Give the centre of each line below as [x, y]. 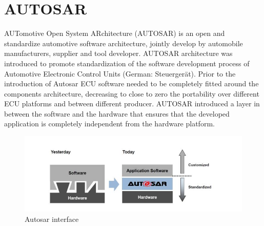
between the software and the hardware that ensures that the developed [117, 113]
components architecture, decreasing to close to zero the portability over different [132, 93]
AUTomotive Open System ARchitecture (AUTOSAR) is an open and [115, 33]
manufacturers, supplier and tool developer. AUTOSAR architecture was [118, 53]
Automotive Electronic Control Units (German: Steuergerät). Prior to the [120, 73]
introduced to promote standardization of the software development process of [127, 63]
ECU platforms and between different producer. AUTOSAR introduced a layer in [132, 103]
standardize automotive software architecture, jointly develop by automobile [124, 43]
